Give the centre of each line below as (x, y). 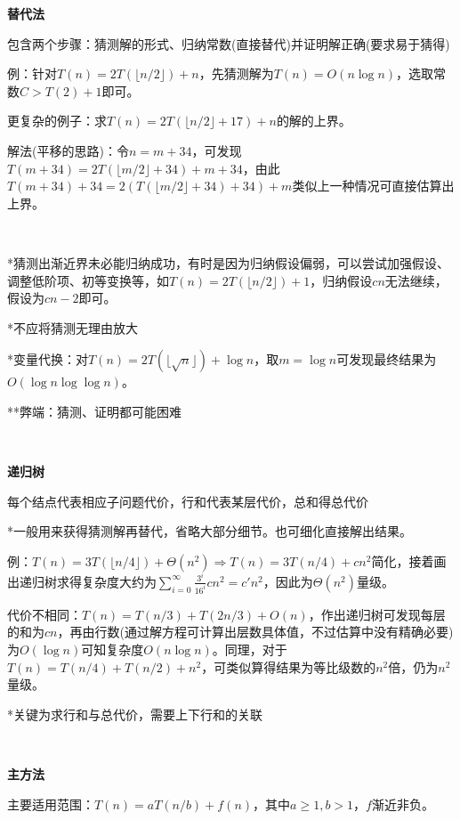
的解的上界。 (314, 121)
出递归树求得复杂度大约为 (82, 581)
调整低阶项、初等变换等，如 (88, 280)
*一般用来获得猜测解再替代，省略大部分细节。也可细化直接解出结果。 (210, 531)
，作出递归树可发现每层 (377, 614)
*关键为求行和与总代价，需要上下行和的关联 (135, 714)
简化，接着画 (409, 560)
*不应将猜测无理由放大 (73, 327)
